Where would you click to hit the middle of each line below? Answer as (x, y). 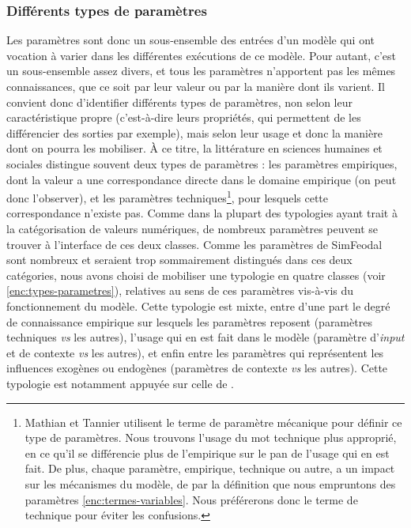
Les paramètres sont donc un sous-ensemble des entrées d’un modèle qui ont (190, 40)
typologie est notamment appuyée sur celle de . (120, 383)
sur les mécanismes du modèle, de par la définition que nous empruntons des (210, 483)
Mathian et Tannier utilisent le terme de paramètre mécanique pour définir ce (213, 422)
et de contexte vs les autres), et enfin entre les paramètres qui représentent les (195, 352)
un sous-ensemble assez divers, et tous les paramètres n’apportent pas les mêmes (201, 71)
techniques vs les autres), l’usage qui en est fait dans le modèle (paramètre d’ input (205, 337)
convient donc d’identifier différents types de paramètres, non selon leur (180, 102)
